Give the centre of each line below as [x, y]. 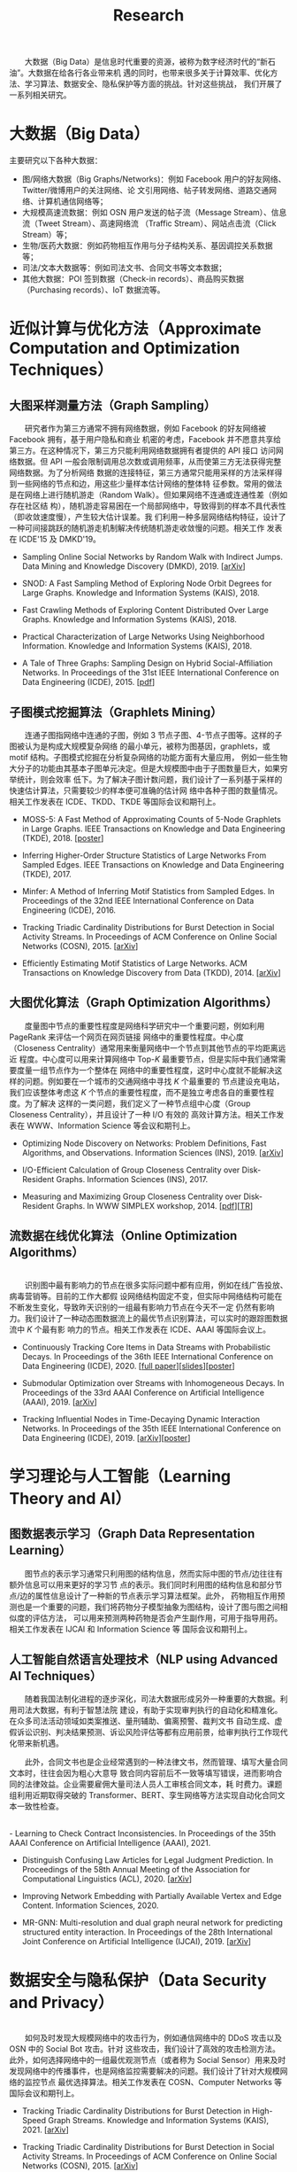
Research [148, 16]
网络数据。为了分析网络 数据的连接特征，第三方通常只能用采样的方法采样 [142, 473]
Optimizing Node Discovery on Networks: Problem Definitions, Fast [144, 1143]
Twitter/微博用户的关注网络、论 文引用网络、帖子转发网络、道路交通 [145, 191]
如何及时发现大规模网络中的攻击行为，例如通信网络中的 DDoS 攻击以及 [153, 2038]
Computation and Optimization [125, 349]
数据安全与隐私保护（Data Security [138, 1980]
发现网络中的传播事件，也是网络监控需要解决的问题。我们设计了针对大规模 [145, 2071]
